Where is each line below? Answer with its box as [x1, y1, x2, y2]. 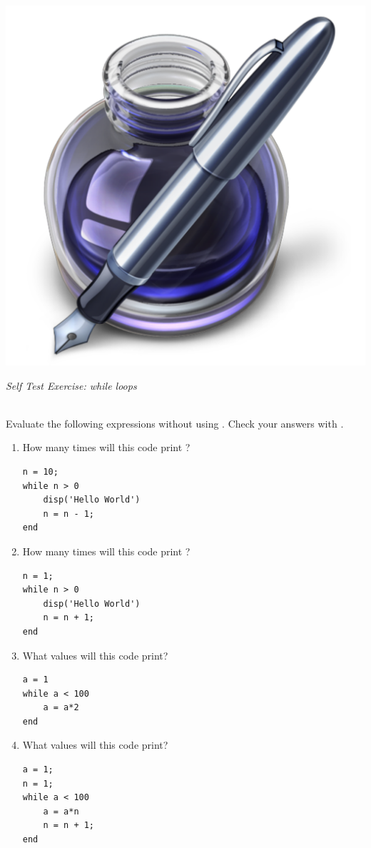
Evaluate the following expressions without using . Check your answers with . [6, 415, 344, 430]
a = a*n [43, 806, 79, 817]
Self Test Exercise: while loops [6, 378, 137, 393]
